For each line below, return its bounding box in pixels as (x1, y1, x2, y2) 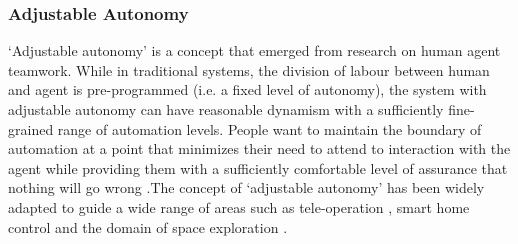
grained (8, 118, 54, 139)
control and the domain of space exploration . (8, 216, 288, 237)
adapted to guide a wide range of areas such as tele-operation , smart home (8, 196, 470, 217)
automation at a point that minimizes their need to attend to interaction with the (8, 138, 511, 159)
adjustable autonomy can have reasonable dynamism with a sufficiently (8, 99, 444, 119)
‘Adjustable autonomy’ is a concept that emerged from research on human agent (8, 40, 501, 61)
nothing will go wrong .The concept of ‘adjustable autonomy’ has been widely (8, 177, 485, 198)
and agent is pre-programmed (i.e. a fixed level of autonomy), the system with (8, 79, 487, 100)
